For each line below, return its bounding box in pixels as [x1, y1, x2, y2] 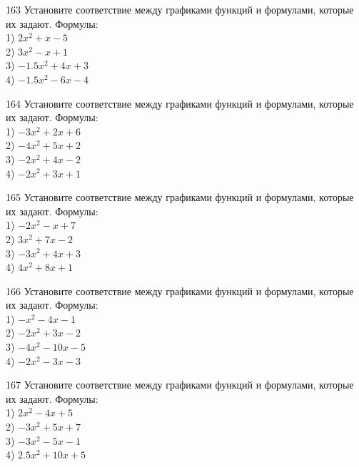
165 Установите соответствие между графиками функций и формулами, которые [6, 190, 354, 205]
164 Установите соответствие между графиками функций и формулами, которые [6, 96, 354, 111]
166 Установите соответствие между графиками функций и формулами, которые [6, 283, 354, 298]
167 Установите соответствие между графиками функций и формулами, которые [6, 377, 354, 392]
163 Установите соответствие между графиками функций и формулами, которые [6, 2, 354, 16]
